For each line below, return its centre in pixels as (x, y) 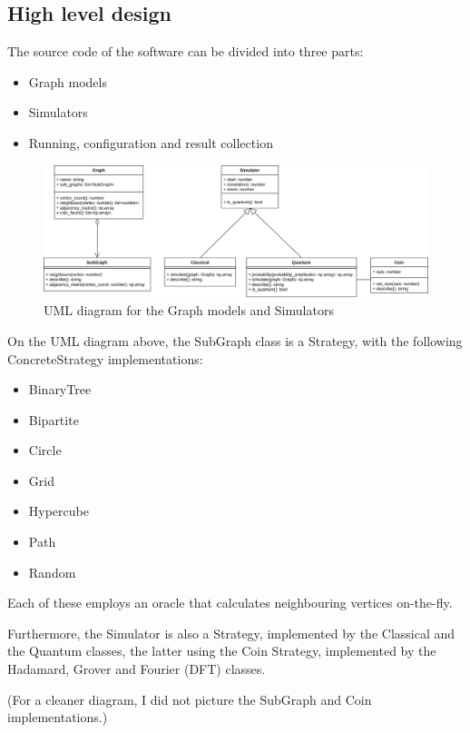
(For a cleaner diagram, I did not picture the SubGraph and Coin (190, 699)
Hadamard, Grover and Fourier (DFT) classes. (137, 669)
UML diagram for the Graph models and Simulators (189, 310)
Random (52, 572)
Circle (45, 450)
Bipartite (54, 419)
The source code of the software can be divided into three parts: (186, 51)
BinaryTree (60, 389)
